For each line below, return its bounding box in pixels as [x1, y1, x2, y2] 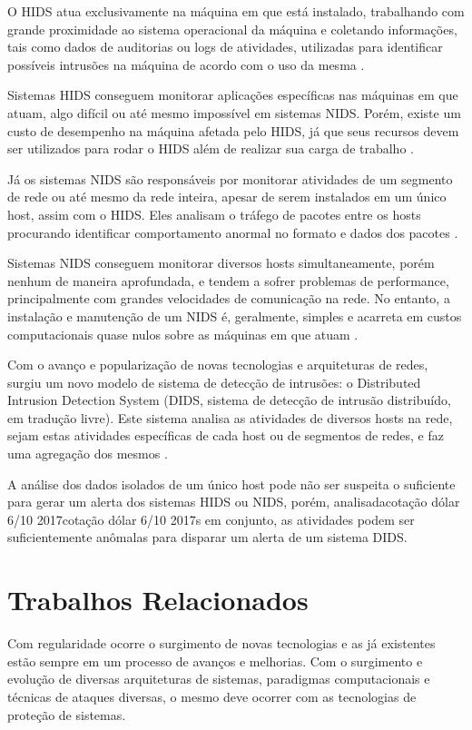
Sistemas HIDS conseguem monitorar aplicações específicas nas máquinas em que [7, 85, 458, 104]
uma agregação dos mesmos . [7, 444, 168, 463]
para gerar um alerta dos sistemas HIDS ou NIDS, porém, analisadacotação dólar [7, 492, 460, 511]
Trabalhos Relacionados [7, 581, 309, 618]
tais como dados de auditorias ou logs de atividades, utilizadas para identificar [7, 37, 443, 56]
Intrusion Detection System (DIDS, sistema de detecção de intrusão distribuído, [7, 390, 451, 409]
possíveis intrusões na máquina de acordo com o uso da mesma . [7, 54, 365, 74]
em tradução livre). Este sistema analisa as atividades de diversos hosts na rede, [7, 408, 453, 427]
